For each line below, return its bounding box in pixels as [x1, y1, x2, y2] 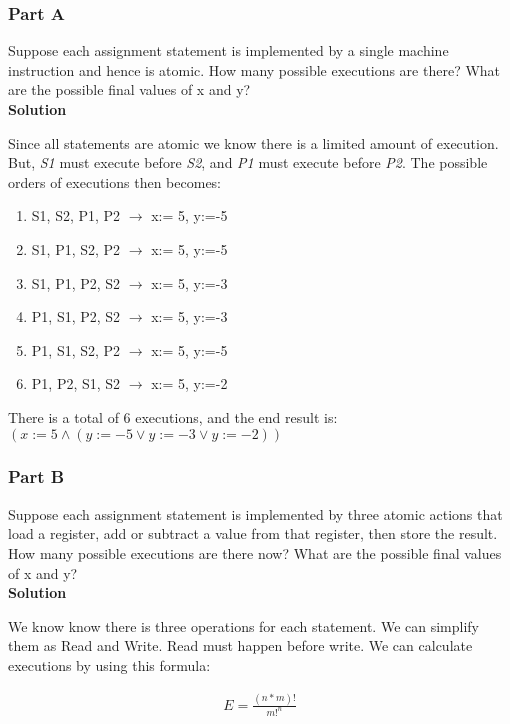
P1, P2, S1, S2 [31, 373, 121, 394]
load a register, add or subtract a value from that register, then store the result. [8, 523, 498, 544]
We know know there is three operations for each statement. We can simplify [8, 615, 479, 636]
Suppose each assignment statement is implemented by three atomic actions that [8, 503, 503, 524]
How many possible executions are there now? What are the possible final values [8, 542, 502, 563]
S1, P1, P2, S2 [31, 272, 121, 293]
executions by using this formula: [8, 654, 211, 675]
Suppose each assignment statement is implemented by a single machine [8, 40, 449, 61]
